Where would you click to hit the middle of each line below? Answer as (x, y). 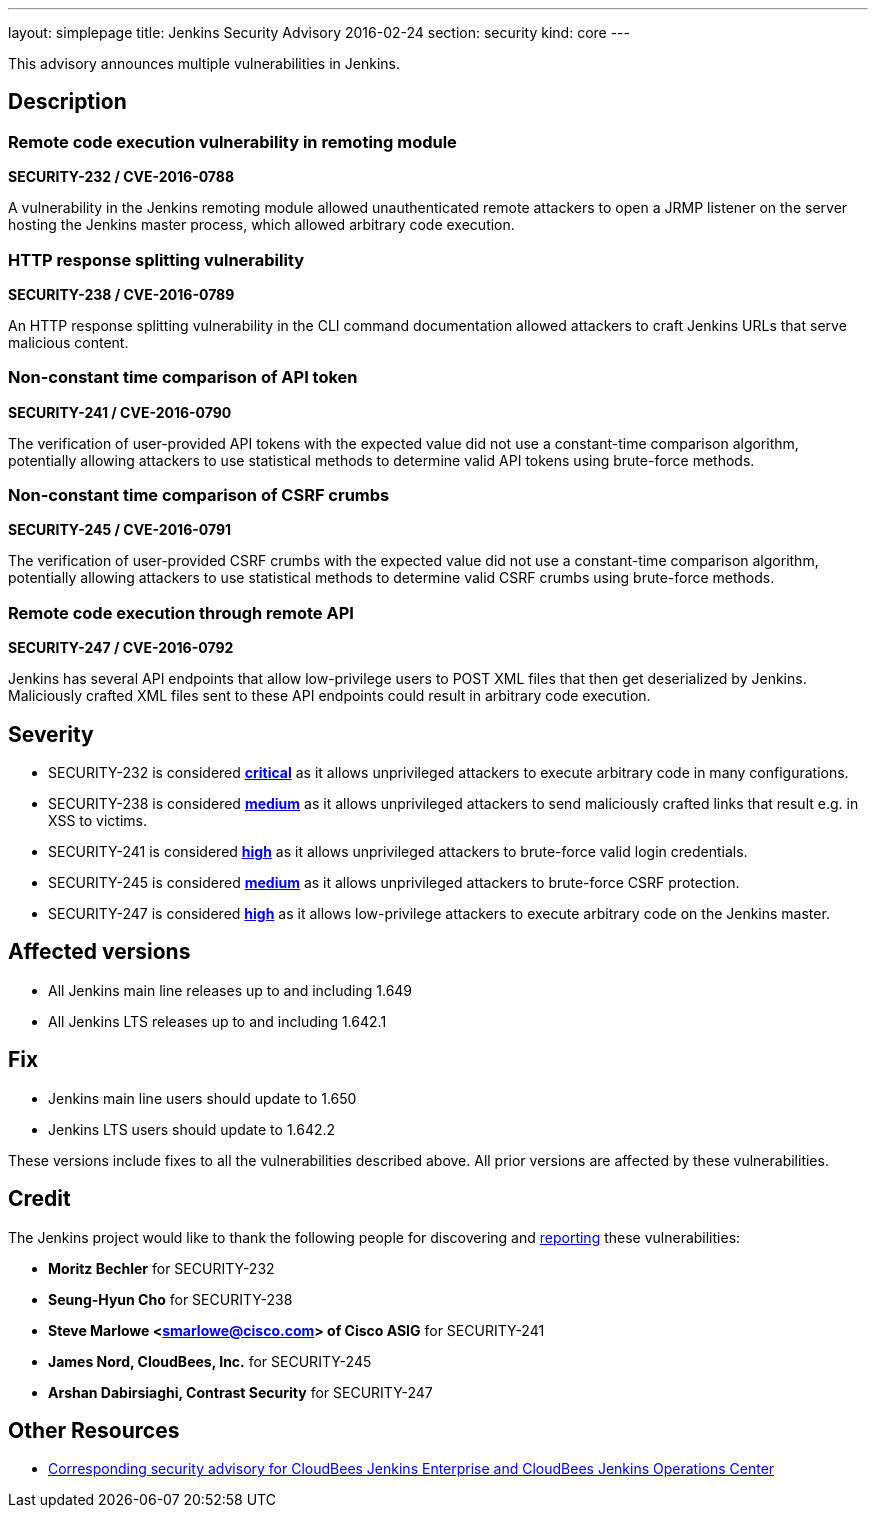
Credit (39, 1199)
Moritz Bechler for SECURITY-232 (161, 1268)
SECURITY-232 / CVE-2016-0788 (121, 177)
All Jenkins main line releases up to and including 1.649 (230, 990)
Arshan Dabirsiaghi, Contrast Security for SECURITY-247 (240, 1392)
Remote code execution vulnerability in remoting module (232, 141)
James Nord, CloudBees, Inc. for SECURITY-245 (210, 1361)
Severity (51, 734)
